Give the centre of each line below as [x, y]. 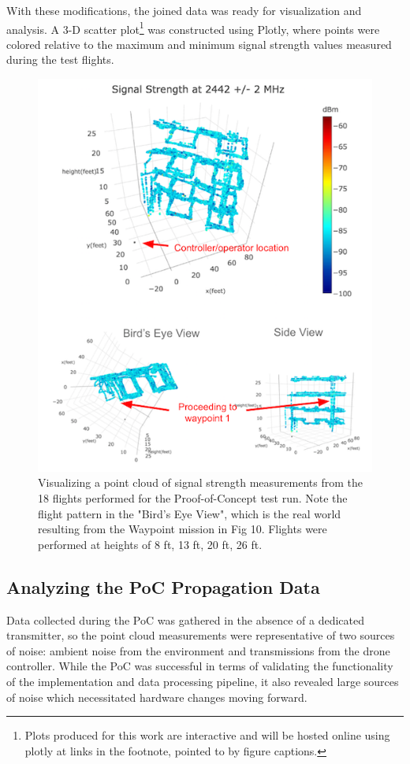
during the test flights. [60, 59]
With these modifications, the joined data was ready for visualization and [184, 10]
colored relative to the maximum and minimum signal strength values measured [199, 44]
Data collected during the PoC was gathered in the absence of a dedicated [186, 619]
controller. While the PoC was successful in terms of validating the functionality [200, 666]
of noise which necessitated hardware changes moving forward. [157, 697]
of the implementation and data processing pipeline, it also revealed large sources [203, 681]
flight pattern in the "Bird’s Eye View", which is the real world [190, 513]
